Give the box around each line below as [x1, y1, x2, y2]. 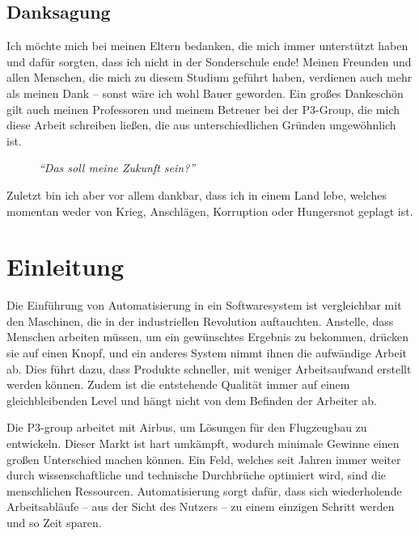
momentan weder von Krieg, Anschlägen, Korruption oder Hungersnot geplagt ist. [6, 202, 413, 219]
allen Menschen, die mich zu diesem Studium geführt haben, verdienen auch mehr [6, 69, 413, 86]
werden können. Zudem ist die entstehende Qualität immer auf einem [6, 376, 350, 393]
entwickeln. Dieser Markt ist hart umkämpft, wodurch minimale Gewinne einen [6, 435, 400, 452]
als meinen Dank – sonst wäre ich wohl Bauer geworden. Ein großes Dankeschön [6, 84, 404, 101]
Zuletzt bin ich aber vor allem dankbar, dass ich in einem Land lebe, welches [6, 186, 387, 203]
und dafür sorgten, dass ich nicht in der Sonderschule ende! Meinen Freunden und [6, 53, 412, 70]
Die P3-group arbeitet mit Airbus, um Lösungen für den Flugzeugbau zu [6, 419, 367, 436]
